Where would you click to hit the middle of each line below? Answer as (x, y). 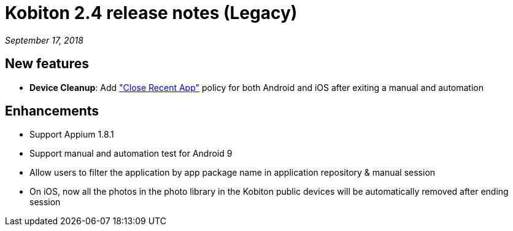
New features (47, 64)
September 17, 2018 (44, 40)
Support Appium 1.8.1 (72, 135)
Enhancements (52, 111)
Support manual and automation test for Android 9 (131, 154)
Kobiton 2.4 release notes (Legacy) (151, 13)
